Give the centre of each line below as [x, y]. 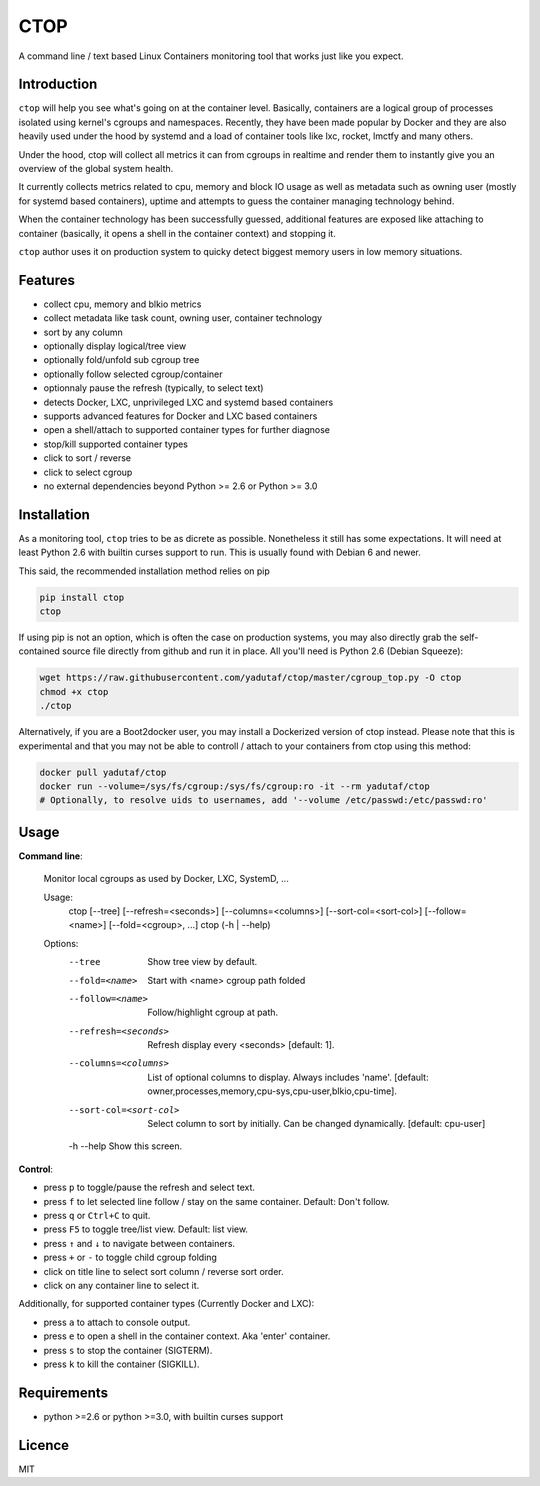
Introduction [58, 84]
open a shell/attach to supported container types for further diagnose [186, 430]
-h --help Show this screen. [125, 1146]
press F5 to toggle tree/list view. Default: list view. [146, 1229]
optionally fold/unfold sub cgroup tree [121, 360]
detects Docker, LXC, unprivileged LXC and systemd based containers [188, 402]
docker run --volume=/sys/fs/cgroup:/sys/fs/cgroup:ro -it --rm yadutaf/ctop [234, 786]
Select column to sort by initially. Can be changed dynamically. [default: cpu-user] [316, 1124]
